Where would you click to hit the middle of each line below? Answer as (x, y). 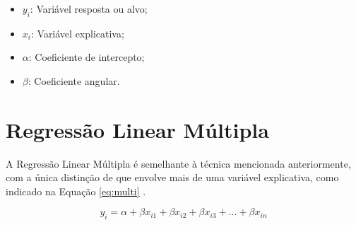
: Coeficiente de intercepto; (87, 57)
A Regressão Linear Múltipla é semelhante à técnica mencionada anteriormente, (178, 163)
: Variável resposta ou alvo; (89, 8)
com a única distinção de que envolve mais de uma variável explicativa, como (172, 177)
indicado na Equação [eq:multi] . (76, 191)
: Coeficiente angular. (74, 80)
